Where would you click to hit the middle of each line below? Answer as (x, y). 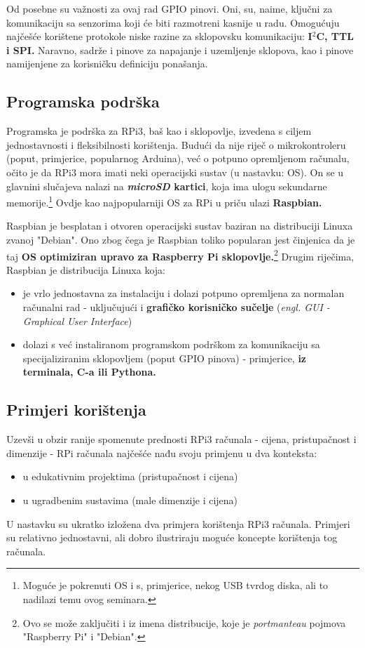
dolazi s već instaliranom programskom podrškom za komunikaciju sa (171, 344)
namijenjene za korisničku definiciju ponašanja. (107, 64)
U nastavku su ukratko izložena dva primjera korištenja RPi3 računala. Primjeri (178, 523)
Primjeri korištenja (76, 410)
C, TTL (335, 36)
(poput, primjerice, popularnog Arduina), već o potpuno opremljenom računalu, (178, 158)
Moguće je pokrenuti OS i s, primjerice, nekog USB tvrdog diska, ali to (175, 585)
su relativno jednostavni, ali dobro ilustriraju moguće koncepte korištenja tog (172, 537)
